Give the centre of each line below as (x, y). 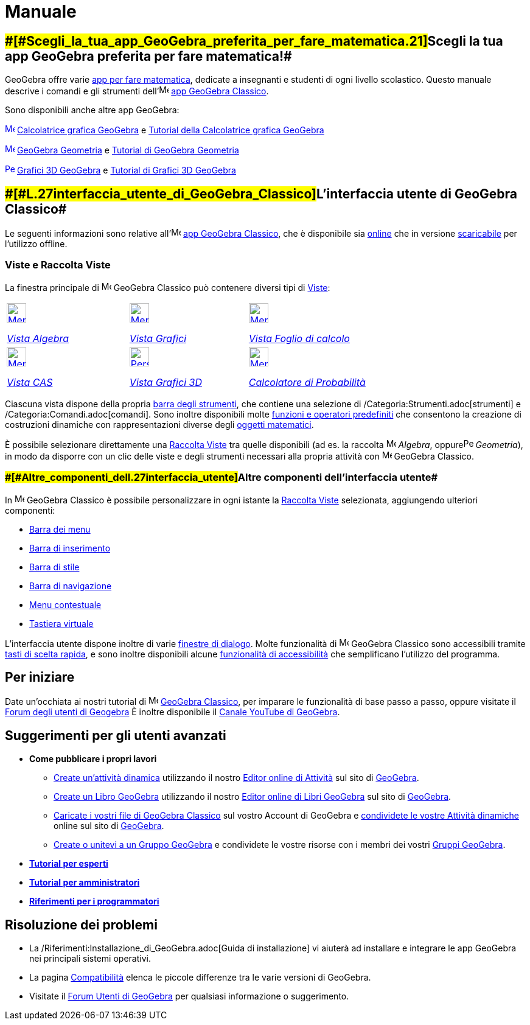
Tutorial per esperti (69, 864)
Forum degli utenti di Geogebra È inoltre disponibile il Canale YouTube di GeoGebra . (173, 712)
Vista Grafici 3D (166, 382)
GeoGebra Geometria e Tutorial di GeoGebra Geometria (128, 150)
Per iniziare (40, 677)
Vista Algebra (38, 338)
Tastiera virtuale (61, 623)
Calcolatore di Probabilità (307, 382)
